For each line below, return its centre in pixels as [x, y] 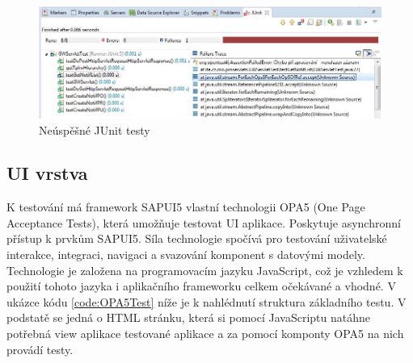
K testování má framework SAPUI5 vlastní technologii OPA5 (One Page [186, 207]
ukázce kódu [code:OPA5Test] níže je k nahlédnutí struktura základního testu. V [206, 301]
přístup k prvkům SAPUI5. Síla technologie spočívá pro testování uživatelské [197, 238]
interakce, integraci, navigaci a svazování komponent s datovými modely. [186, 255]
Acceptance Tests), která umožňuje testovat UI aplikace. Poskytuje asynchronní [204, 222]
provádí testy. [40, 349]
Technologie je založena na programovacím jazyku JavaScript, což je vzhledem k [205, 270]
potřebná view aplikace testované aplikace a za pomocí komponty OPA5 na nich [205, 334]
